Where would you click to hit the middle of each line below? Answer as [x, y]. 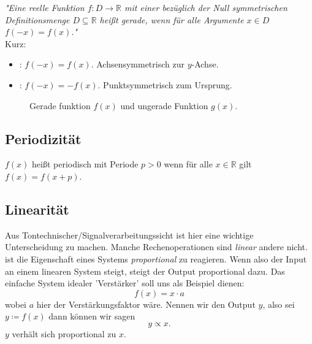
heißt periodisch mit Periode [85, 164]
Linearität [37, 209]
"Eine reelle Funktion [45, 7]
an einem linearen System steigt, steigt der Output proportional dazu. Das [145, 271]
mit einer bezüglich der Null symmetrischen [206, 7]
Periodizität [43, 138]
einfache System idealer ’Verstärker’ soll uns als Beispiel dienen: [125, 283]
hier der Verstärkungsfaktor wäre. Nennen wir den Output [146, 304]
